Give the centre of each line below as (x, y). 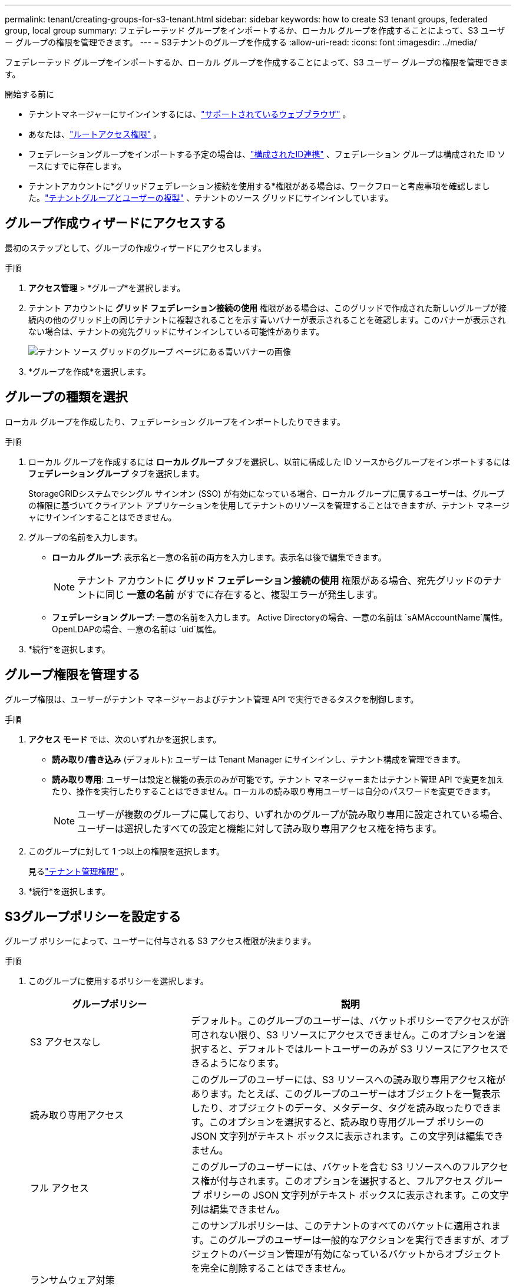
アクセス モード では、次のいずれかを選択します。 (125, 739)
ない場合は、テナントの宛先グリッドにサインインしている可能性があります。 (176, 331)
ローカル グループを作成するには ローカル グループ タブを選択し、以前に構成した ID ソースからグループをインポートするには (269, 461)
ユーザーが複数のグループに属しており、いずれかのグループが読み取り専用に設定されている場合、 (293, 814)
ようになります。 (247, 1063)
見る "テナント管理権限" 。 (79, 871)
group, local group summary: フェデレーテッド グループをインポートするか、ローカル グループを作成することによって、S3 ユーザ (255, 30)
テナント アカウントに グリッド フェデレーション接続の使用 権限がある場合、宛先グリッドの (280, 580)
